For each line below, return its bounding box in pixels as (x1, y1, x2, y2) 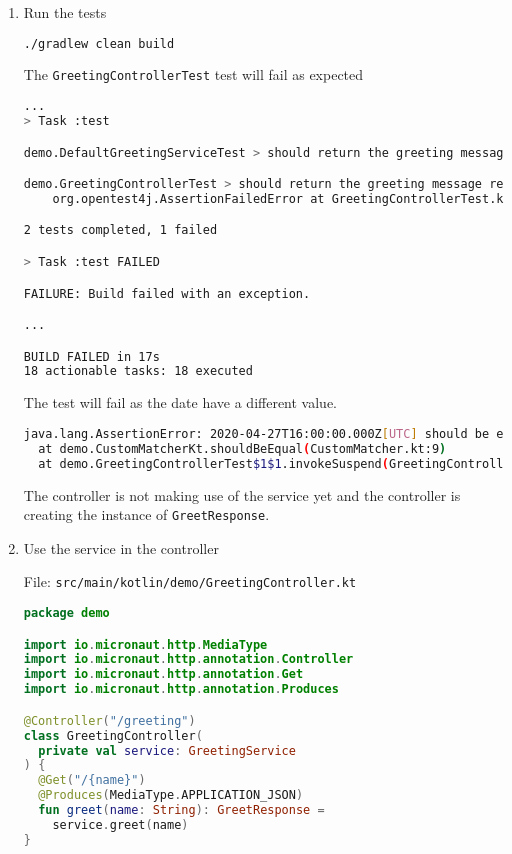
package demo (23, 606, 110, 621)
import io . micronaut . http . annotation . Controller (23, 652, 354, 667)
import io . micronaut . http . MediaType (23, 637, 268, 652)
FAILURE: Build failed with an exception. (23, 286, 311, 301)
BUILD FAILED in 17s (23, 349, 160, 364)
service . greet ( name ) (52, 817, 189, 832)
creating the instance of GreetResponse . (23, 504, 270, 525)
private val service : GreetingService (38, 743, 296, 758)
